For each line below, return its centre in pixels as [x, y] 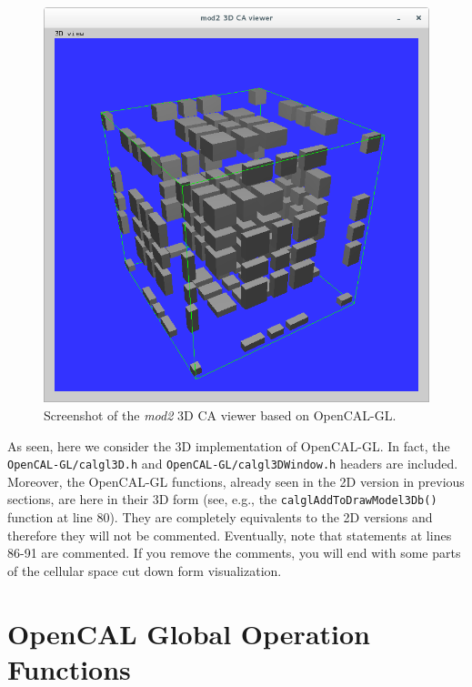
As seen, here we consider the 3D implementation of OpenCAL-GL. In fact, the [229, 445]
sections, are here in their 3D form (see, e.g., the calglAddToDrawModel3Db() [222, 499]
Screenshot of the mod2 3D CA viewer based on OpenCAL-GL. [220, 415]
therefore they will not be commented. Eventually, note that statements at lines [230, 535]
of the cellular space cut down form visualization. [145, 570]
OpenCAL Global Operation [189, 633]
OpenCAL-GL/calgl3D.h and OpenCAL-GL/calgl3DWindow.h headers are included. [233, 464]
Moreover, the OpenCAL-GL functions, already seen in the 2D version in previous [236, 481]
